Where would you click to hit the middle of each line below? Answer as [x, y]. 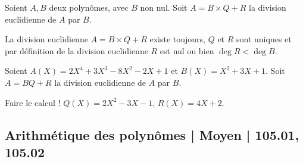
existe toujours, [177, 39]
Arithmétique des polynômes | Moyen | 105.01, [152, 134]
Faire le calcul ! [33, 102]
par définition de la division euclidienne [76, 50]
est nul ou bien [187, 50]
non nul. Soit [164, 7]
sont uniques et [264, 39]
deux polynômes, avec [89, 7]
